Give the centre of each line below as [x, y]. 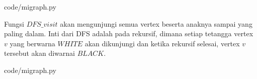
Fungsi [14, 23]
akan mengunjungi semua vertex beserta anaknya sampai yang [156, 23]
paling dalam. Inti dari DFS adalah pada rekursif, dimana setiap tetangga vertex [129, 33]
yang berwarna [32, 43]
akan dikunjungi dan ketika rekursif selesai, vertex [162, 43]
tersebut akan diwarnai [39, 53]
